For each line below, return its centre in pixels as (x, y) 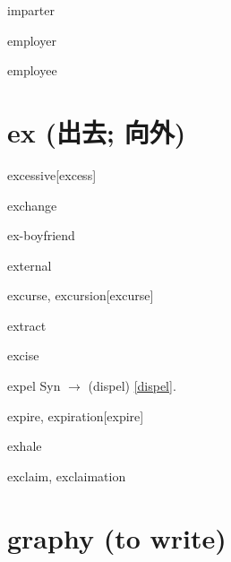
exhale (25, 446)
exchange (32, 205)
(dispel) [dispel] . (132, 386)
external (30, 265)
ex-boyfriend (41, 235)
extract (27, 325)
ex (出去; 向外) (97, 131)
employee (32, 70)
